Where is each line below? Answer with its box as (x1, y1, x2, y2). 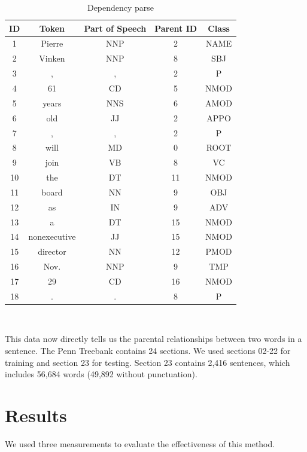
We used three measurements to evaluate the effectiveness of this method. (5, 437, 275, 450)
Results (5, 403, 67, 427)
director (38, 245, 66, 258)
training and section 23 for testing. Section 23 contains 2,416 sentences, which (5, 356, 290, 368)
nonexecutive (28, 230, 76, 243)
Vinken (39, 52, 65, 65)
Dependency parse (87, 1, 154, 13)
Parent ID (154, 22, 197, 34)
